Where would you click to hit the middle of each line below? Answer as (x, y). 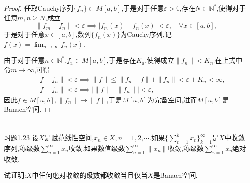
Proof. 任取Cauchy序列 (39, 8)
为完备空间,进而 (172, 99)
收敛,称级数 (186, 148)
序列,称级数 (22, 148)
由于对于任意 (24, 60)
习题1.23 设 (21, 137)
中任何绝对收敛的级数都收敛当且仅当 (90, 175)
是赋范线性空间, (69, 137)
